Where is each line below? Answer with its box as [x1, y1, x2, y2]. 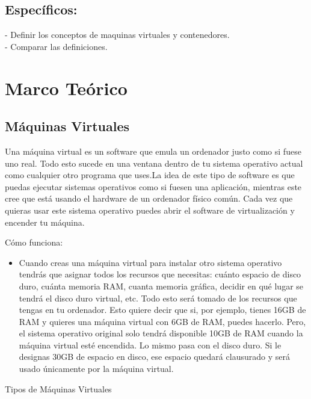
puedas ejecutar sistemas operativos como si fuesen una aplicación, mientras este [5, 180, 302, 193]
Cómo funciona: [5, 236, 63, 249]
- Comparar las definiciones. [5, 40, 108, 52]
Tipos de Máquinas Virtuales [5, 382, 112, 395]
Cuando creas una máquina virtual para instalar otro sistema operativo [19, 256, 282, 268]
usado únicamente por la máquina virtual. [19, 362, 174, 375]
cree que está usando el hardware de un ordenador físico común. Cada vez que [5, 192, 293, 205]
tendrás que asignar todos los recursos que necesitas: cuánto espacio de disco [19, 268, 301, 280]
